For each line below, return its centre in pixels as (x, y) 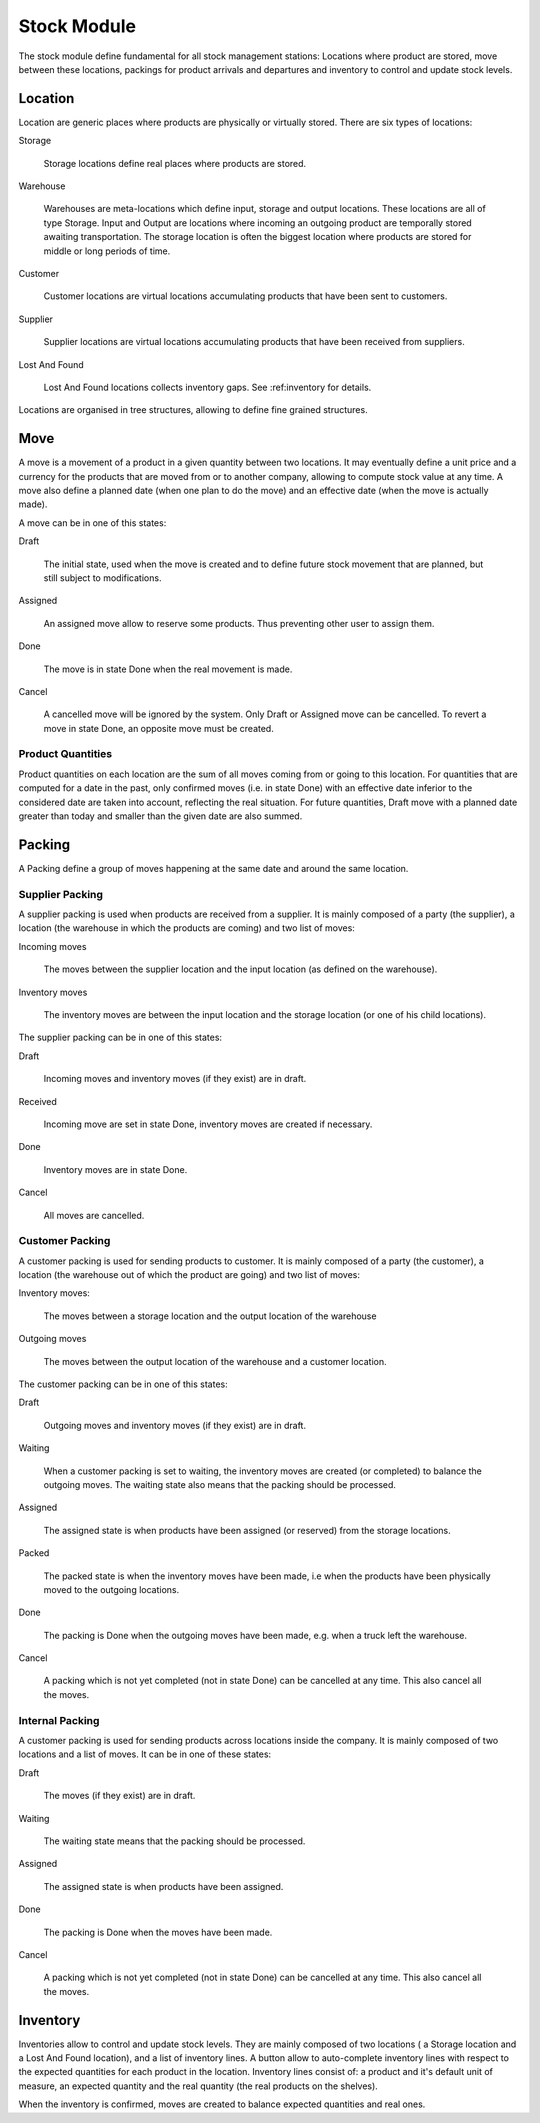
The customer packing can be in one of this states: (123, 1384)
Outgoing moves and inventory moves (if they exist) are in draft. (175, 1425)
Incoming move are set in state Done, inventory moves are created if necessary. (208, 1124)
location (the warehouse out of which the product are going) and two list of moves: (189, 1275)
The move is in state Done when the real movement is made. (168, 669)
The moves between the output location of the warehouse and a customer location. (215, 1361)
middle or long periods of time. (107, 251)
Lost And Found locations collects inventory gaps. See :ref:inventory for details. (207, 387)
